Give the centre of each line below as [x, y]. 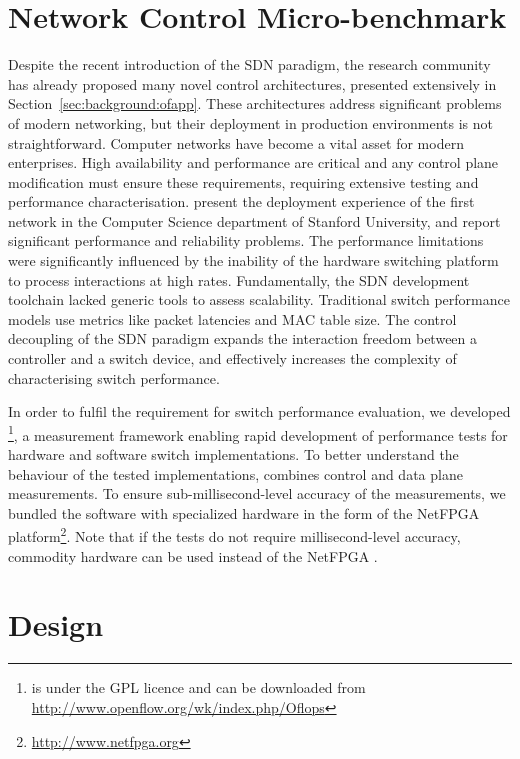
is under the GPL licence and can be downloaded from [198, 687]
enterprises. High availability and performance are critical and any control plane [253, 162]
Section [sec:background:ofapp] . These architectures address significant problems [255, 103]
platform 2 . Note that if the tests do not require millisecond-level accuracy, [234, 535]
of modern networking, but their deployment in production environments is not [250, 122]
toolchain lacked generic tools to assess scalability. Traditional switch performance [259, 299]
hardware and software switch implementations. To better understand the [233, 454]
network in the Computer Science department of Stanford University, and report [254, 220]
